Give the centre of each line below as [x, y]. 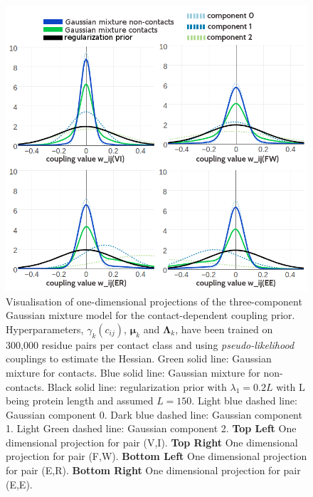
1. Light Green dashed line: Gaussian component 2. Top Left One [151, 428]
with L [291, 386]
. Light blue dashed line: [244, 401]
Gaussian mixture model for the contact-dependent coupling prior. [150, 315]
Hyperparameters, [45, 329]
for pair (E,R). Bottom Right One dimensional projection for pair [153, 470]
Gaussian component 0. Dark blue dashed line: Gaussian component [154, 414]
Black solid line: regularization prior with [137, 386]
